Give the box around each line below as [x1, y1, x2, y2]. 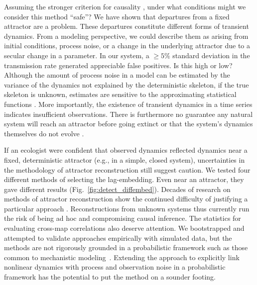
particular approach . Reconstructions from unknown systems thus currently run [4, 203, 250, 213]
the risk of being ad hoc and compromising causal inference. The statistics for [4, 213, 241, 223]
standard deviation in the [172, 50, 250, 60]
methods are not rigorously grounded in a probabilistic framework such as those [4, 242, 248, 253]
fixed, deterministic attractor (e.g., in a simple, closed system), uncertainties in [4, 154, 245, 165]
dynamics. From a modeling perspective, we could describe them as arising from [4, 30, 249, 41]
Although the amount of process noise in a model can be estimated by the [4, 70, 230, 80]
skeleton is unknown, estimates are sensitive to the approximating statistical [4, 89, 237, 99]
